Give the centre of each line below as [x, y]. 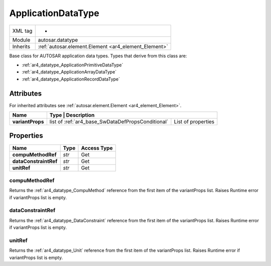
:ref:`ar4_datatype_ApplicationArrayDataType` [69, 72]
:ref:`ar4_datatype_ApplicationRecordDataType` [71, 79]
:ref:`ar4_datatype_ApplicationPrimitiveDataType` [73, 65]
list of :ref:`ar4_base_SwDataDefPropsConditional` [109, 122]
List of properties [194, 122]
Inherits [21, 46]
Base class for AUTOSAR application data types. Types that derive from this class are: [98, 56]
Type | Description [72, 115]
